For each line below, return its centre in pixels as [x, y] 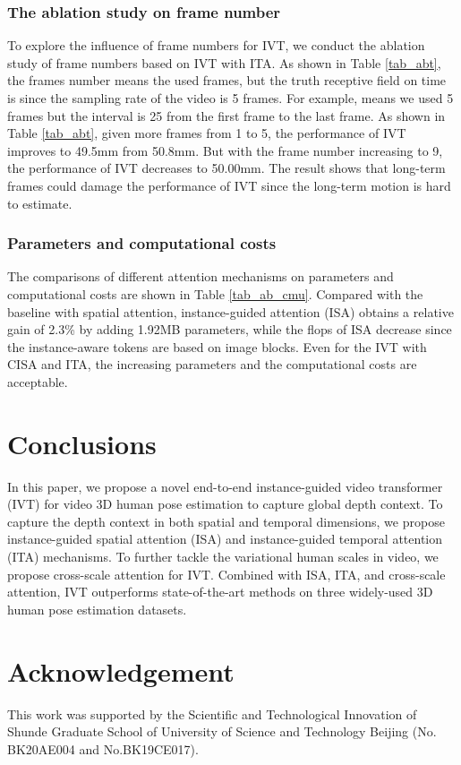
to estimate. [40, 203]
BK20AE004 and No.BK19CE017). [103, 748]
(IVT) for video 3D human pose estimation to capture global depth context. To [225, 504]
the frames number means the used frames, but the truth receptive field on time [227, 80]
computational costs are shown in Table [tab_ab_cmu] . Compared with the [215, 293]
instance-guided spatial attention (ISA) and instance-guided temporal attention [225, 539]
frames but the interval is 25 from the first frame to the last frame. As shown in [226, 115]
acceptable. [38, 381]
